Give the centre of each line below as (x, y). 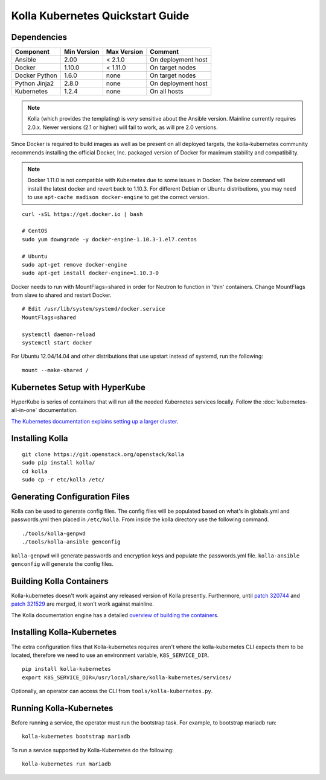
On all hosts (167, 92)
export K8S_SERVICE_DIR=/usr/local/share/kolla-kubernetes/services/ (127, 677)
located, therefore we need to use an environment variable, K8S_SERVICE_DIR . (110, 655)
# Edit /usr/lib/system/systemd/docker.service (94, 309)
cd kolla (35, 471)
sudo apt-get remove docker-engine (75, 265)
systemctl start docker (57, 343)
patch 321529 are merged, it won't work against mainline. (82, 604)
